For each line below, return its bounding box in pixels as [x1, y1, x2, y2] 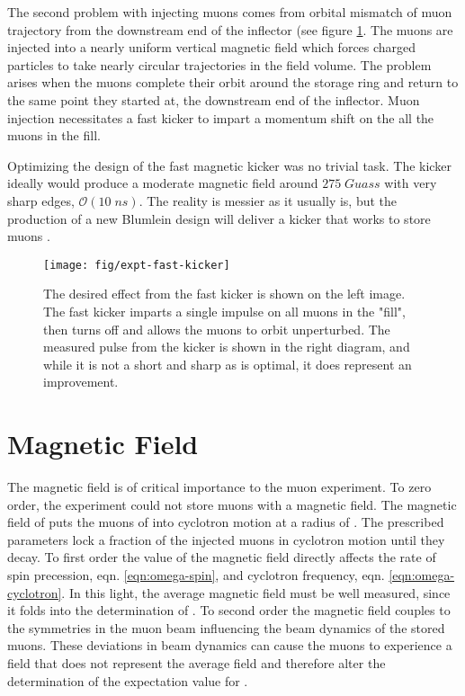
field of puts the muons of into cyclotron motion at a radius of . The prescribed [7, 513, 444, 531]
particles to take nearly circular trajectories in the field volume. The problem [7, 55, 432, 74]
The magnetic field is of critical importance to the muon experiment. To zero [7, 477, 432, 496]
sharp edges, [7, 191, 75, 210]
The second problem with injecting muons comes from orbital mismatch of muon [7, 3, 452, 21]
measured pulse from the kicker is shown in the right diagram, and [43, 337, 410, 356]
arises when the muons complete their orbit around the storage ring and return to [7, 73, 459, 92]
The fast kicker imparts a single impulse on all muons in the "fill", [43, 301, 406, 320]
